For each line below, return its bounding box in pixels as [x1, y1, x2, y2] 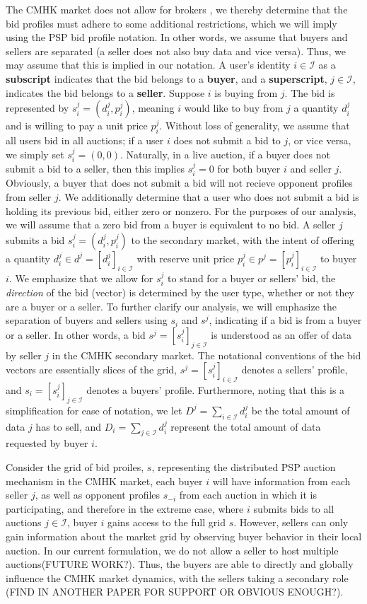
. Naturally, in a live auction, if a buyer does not [120, 146, 330, 161]
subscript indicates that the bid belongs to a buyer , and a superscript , [6, 71, 327, 86]
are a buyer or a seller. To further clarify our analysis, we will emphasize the [6, 298, 337, 313]
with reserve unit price [136, 250, 235, 265]
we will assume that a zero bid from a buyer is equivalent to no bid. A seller [6, 217, 336, 232]
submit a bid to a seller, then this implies [6, 161, 185, 175]
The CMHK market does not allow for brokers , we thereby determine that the [6, 2, 348, 16]
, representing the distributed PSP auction [151, 459, 336, 474]
